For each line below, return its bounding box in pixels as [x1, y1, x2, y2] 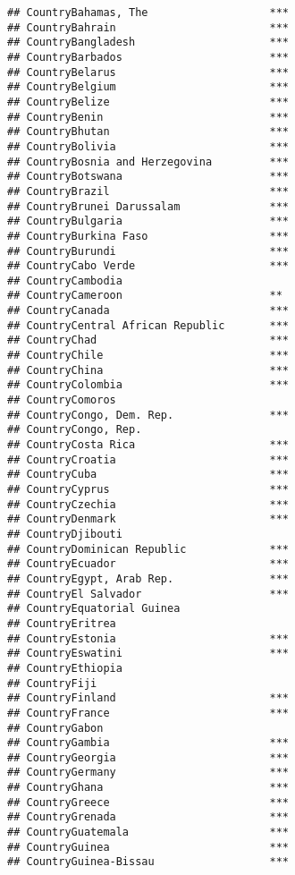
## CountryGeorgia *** [7, 751, 289, 764]
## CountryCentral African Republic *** [7, 319, 289, 332]
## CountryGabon [7, 721, 104, 735]
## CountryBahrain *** [7, 21, 289, 34]
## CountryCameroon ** [7, 289, 282, 302]
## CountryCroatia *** [7, 453, 289, 466]
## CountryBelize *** [7, 95, 289, 108]
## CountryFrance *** [7, 706, 289, 719]
